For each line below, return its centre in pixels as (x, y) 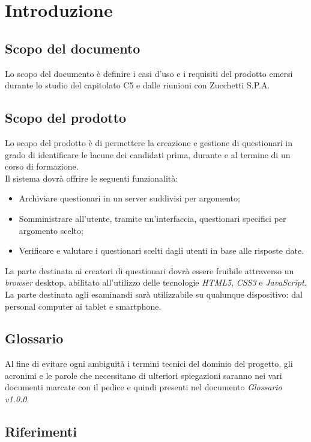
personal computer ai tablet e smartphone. (83, 306)
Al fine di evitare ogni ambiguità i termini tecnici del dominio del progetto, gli (149, 364)
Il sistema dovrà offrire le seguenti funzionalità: (92, 178)
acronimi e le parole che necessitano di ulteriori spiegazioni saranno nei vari (143, 375)
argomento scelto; (51, 230)
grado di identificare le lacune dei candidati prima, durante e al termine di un (148, 154)
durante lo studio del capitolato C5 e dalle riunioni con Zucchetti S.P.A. (137, 85)
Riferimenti (41, 431)
